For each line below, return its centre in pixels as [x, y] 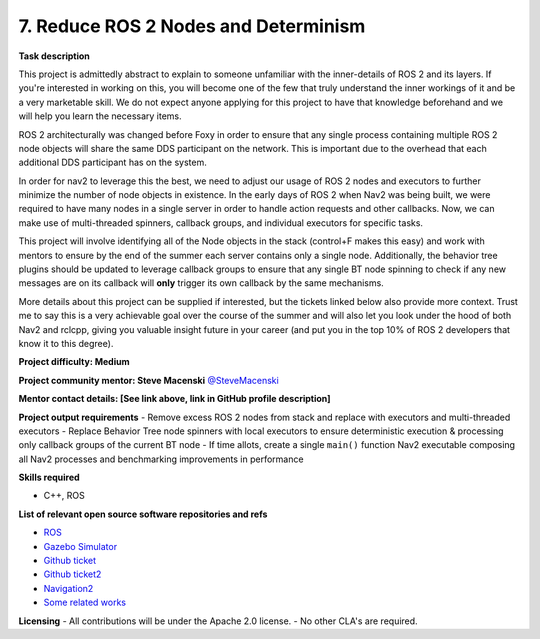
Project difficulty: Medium [74, 362]
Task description [54, 56]
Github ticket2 [72, 574]
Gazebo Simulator [80, 546]
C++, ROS [64, 496]
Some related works [85, 602]
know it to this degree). [66, 343]
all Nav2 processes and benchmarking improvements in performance [161, 459]
